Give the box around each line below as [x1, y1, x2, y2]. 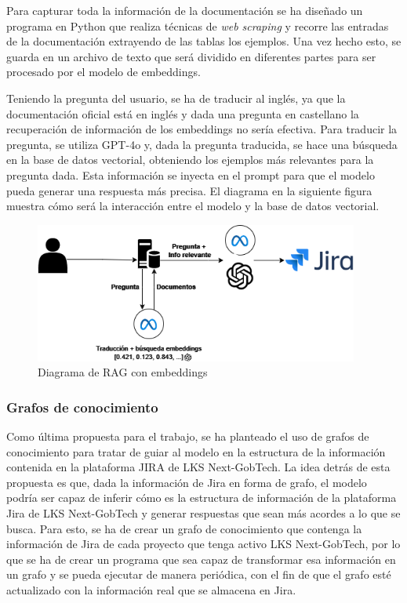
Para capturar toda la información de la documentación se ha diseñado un [6, 2, 363, 18]
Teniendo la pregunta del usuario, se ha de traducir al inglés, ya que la [6, 89, 346, 106]
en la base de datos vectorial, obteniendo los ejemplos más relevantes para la [6, 151, 374, 168]
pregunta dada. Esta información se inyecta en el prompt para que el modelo [6, 166, 375, 183]
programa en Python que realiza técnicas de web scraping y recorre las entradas [6, 17, 389, 34]
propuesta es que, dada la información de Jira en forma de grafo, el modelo [6, 474, 367, 490]
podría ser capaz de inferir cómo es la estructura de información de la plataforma [6, 489, 397, 506]
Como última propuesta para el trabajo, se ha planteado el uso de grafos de [6, 427, 369, 444]
